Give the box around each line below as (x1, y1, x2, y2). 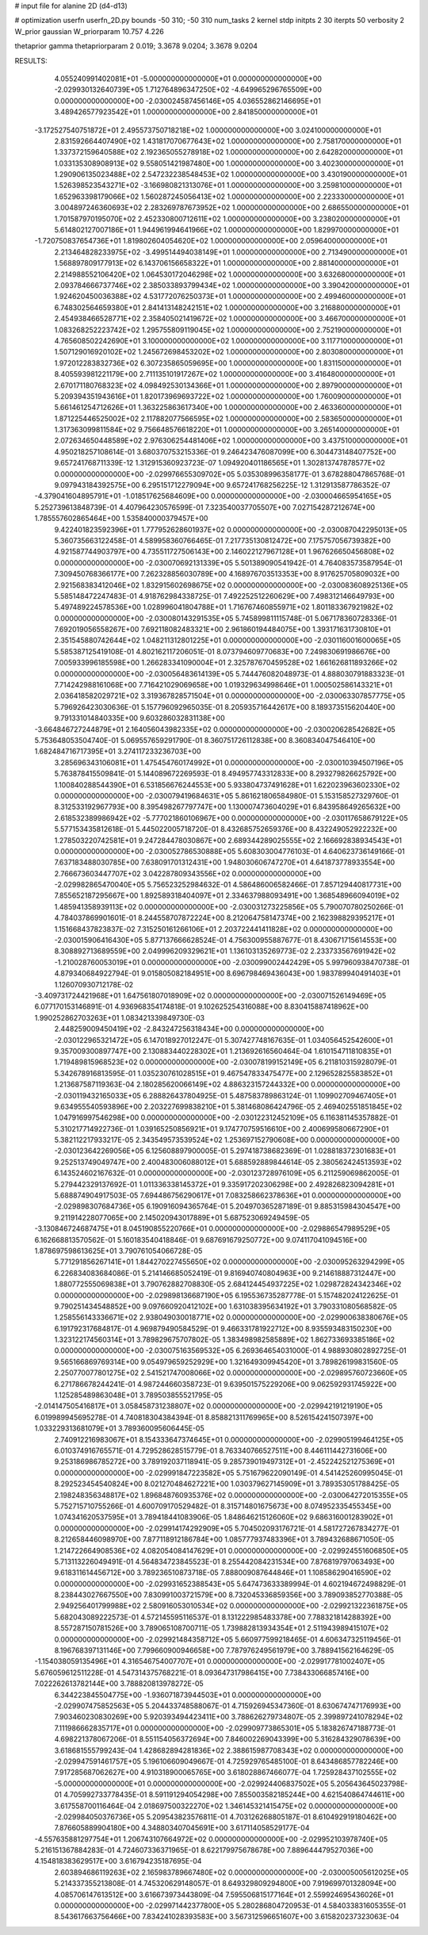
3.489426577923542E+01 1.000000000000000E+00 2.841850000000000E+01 (54, 107, 319, 117)
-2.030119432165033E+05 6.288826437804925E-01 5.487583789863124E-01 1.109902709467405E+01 (54, 1090, 396, 1100)
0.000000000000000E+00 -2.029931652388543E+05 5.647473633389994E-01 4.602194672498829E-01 (54, 1579, 407, 1588)
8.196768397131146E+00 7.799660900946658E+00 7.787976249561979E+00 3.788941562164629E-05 (54, 1646, 395, 1655)
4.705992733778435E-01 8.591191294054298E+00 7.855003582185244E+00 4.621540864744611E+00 (63, 1790, 405, 1799)
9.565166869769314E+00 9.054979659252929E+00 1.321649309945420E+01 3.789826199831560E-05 (54, 1357, 399, 1366)
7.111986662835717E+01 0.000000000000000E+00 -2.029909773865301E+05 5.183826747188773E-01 (54, 1723, 396, 1733)
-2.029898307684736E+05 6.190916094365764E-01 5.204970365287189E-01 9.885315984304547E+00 (54, 1201, 400, 1211)
